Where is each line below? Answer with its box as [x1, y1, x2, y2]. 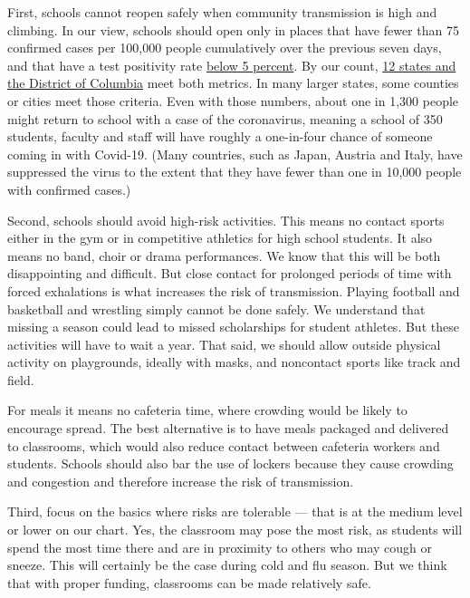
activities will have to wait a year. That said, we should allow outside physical [7, 334, 441, 353]
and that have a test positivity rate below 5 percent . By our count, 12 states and [7, 55, 456, 74]
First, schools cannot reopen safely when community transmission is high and [7, 3, 437, 21]
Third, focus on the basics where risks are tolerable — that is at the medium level [7, 502, 463, 521]
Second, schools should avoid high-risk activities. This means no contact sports [7, 210, 445, 229]
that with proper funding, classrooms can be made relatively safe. [7, 573, 371, 592]
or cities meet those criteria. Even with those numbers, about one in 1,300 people [7, 91, 459, 110]
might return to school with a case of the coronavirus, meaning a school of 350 [7, 109, 443, 128]
